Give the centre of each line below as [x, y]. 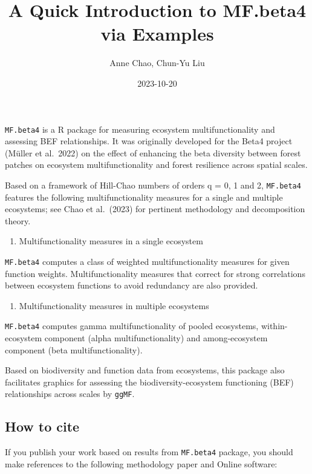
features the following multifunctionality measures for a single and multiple [144, 197]
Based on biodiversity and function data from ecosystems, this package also [145, 370]
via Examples [157, 34]
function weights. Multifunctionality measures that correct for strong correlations [155, 273]
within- [274, 326]
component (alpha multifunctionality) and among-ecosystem [156, 338]
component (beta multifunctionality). [74, 349]
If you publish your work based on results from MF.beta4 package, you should [149, 452]
